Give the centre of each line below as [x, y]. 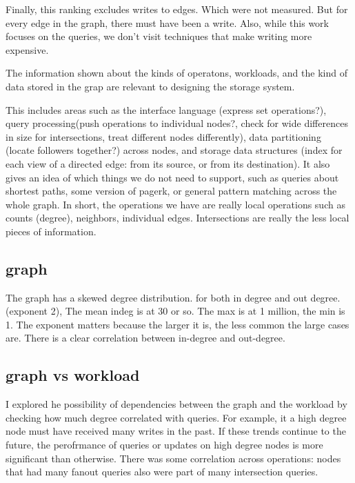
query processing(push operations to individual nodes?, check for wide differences [177, 123]
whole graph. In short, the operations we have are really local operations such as [175, 204]
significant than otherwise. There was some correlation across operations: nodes [173, 458]
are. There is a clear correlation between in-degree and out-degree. [145, 338]
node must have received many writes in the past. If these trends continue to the [176, 431]
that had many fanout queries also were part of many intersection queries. [162, 472]
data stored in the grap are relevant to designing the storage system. [150, 86]
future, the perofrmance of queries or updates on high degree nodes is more [164, 445]
